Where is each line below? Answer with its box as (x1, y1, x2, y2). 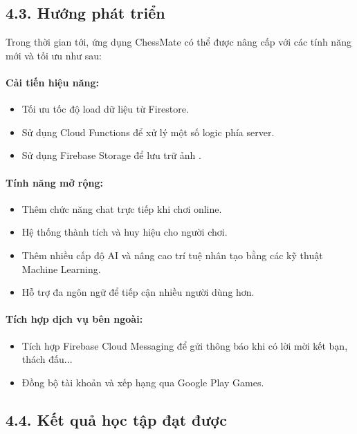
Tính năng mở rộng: (6, 175, 104, 189)
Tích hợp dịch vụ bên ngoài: (6, 312, 143, 326)
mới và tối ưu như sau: (6, 48, 102, 62)
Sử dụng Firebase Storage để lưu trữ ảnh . (21, 148, 201, 162)
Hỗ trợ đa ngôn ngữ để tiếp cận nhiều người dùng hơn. (21, 285, 255, 299)
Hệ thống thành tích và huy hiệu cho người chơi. (21, 225, 228, 239)
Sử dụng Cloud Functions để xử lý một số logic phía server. (21, 124, 275, 139)
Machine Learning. (21, 261, 101, 276)
